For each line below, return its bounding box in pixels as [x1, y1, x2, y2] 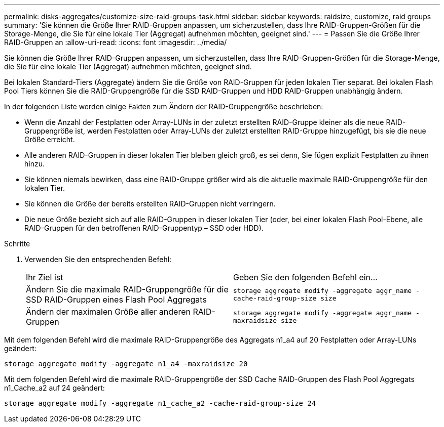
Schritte [4, 239, 30, 248]
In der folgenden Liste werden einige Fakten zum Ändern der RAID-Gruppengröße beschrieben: [4, 102, 323, 111]
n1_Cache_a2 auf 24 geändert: [4, 383, 105, 392]
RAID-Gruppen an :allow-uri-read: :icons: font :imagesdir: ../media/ [4, 38, 227, 47]
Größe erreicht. [24, 135, 75, 144]
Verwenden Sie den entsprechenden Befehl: [24, 255, 172, 264]
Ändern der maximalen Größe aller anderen [26, 307, 191, 317]
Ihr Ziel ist [26, 272, 63, 282]
